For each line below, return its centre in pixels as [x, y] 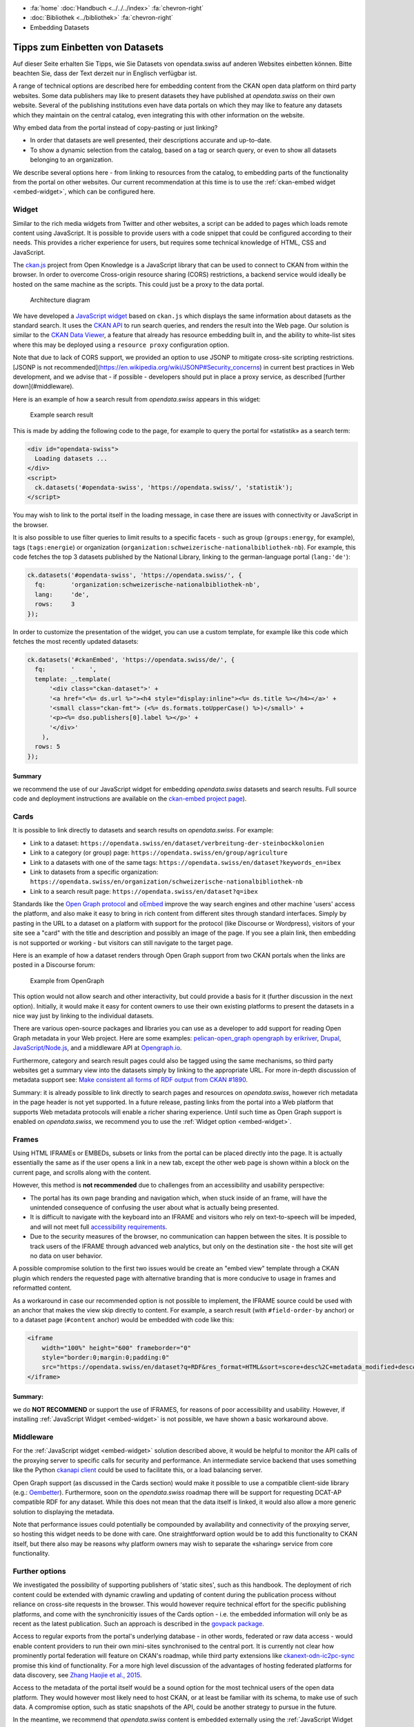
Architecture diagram [60, 300]
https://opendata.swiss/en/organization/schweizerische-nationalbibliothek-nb [167, 882]
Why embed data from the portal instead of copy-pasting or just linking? [115, 128]
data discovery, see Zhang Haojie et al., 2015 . [77, 1674]
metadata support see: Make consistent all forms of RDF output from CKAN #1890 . [130, 1080]
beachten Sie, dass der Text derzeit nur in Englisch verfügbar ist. [105, 73]
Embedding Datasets [60, 27]
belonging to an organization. [72, 160]
